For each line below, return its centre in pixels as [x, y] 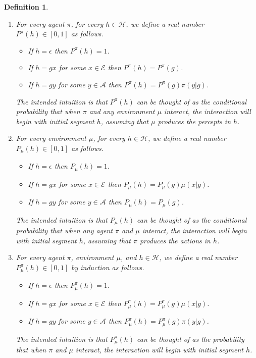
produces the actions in [175, 240]
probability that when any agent [64, 231]
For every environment [51, 138]
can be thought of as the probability [191, 339]
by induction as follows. [108, 267]
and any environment [122, 111]
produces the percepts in [194, 121]
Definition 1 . [26, 7]
